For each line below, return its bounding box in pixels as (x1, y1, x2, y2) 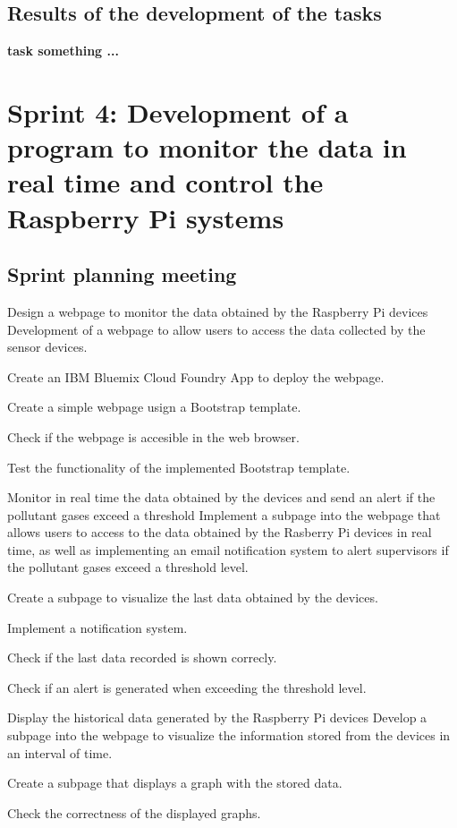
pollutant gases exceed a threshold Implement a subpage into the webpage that (7, 505, 441, 524)
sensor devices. (7, 337, 88, 356)
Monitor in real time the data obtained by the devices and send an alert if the (7, 488, 436, 507)
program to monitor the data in (7, 129, 407, 166)
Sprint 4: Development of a (7, 93, 349, 130)
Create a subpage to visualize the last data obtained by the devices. (7, 588, 378, 607)
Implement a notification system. (7, 618, 188, 636)
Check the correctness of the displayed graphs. (7, 803, 261, 822)
